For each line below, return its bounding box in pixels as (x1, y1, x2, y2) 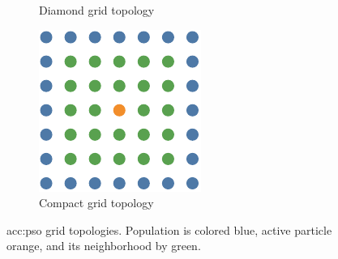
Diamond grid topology (39, 2, 155, 18)
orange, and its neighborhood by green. (6, 237, 201, 254)
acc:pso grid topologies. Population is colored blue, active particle (6, 221, 332, 238)
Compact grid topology (39, 194, 154, 211)
